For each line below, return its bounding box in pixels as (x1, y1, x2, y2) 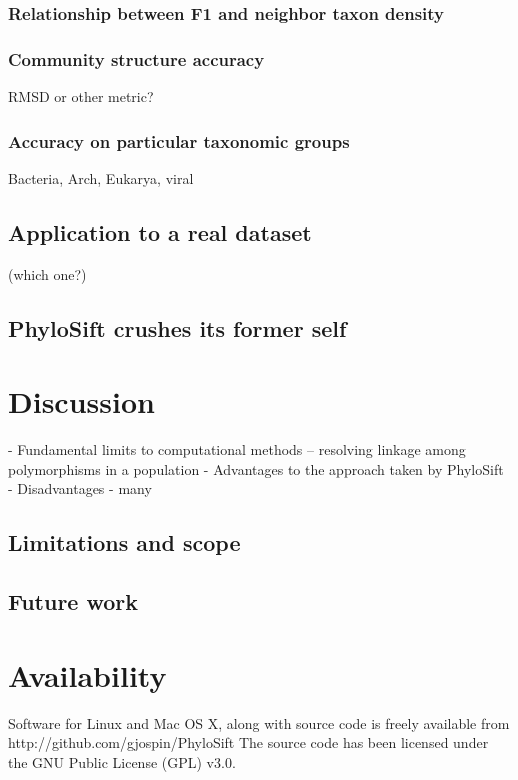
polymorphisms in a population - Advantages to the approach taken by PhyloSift (8, 458, 504, 479)
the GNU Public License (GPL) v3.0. (8, 751, 236, 772)
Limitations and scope (8, 527, 241, 558)
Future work (8, 586, 139, 617)
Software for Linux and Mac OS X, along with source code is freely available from (8, 712, 510, 733)
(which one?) (8, 263, 87, 284)
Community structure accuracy (8, 46, 265, 71)
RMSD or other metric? (8, 86, 154, 107)
